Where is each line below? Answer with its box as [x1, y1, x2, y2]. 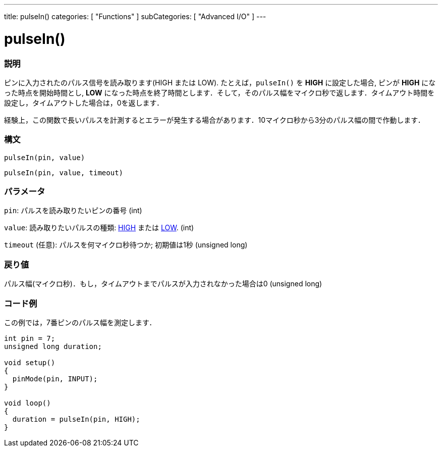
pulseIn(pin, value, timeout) [4, 168, 124, 177]
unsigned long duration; [4, 342, 102, 350]
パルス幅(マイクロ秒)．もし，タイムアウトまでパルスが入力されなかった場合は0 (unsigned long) [4, 279, 322, 288]
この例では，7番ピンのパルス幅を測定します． [4, 318, 156, 327]
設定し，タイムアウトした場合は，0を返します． [4, 98, 163, 107]
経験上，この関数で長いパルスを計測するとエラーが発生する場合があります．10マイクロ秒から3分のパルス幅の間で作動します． [4, 115, 425, 124]
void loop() [4, 398, 51, 407]
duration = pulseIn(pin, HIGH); [12, 415, 140, 423]
